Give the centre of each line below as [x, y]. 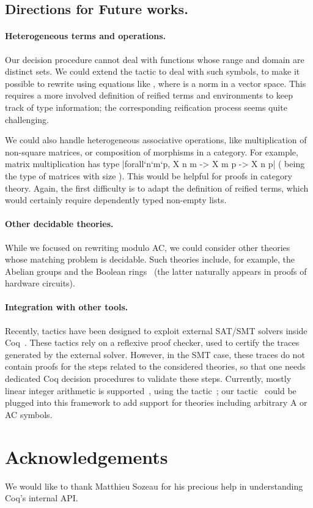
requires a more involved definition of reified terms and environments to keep [149, 95]
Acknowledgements [87, 456]
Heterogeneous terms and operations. [86, 36]
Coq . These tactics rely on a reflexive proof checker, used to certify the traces [152, 342]
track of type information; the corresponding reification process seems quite [146, 107]
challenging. [27, 119]
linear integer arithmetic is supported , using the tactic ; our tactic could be [151, 390]
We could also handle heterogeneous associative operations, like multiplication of [156, 140]
